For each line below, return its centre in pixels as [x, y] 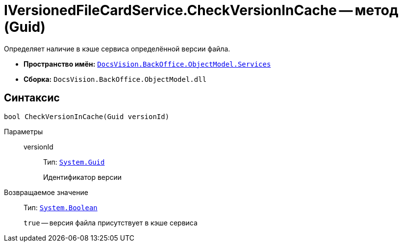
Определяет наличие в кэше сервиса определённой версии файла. [117, 49]
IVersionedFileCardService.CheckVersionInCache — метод [201, 10]
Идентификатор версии [83, 177]
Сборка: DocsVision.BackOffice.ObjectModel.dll [115, 79]
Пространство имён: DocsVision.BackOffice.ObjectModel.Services [147, 64]
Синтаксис [32, 98]
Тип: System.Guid [74, 162]
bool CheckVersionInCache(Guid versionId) [87, 116]
